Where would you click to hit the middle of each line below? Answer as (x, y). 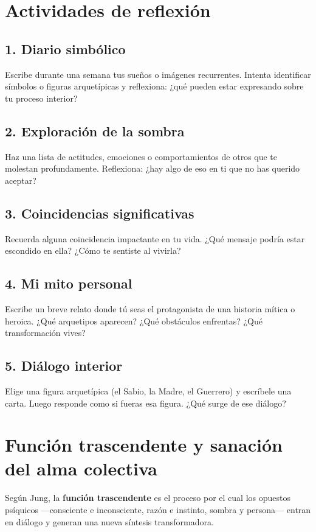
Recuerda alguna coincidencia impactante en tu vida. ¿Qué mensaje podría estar (155, 238)
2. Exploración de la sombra (95, 131)
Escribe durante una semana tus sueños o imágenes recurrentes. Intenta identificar (158, 74)
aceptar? (21, 180)
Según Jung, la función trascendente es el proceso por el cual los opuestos (148, 498)
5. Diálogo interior (64, 366)
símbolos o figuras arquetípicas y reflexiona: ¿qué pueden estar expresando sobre (154, 86)
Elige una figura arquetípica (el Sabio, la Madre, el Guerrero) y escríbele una (148, 390)
